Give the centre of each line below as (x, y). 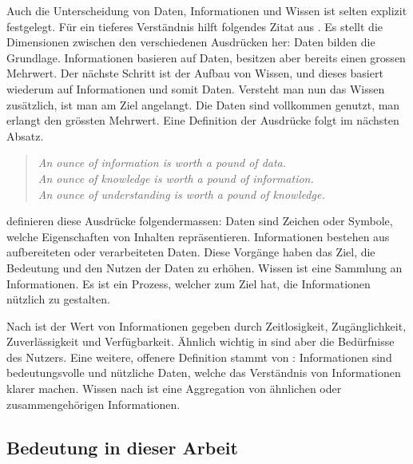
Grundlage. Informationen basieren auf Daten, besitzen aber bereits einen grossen (206, 57)
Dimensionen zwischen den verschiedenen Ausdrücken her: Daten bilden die (191, 42)
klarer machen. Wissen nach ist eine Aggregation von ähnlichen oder (174, 389)
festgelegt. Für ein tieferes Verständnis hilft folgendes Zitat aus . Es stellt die (195, 26)
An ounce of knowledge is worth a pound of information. (176, 178)
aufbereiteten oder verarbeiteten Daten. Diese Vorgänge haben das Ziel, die (191, 252)
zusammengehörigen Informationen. (93, 404)
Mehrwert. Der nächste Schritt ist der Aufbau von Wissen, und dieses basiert (195, 73)
